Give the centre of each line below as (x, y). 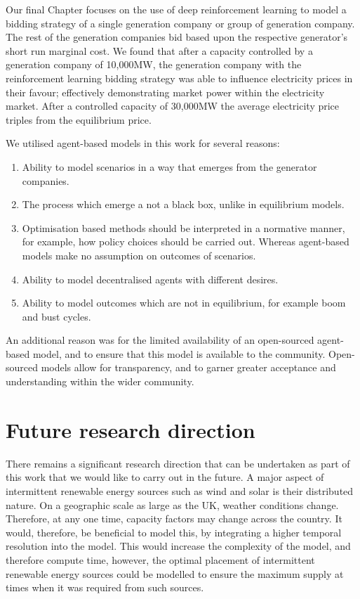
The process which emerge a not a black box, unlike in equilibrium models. (183, 204)
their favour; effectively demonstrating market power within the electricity (165, 92)
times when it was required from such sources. (105, 587)
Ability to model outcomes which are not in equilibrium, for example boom (184, 303)
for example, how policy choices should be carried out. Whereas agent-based (186, 241)
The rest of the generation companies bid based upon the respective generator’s (177, 37)
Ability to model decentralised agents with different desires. (150, 279)
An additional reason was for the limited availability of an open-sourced (160, 340)
